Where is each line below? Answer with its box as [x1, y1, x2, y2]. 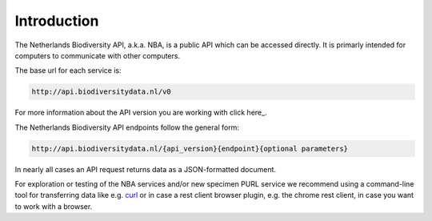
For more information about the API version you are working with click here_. [14, 108, 267, 118]
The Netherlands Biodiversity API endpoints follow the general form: [14, 123, 240, 132]
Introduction [14, 12, 99, 30]
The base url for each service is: [14, 66, 122, 75]
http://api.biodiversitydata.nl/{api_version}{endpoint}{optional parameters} [31, 144, 348, 153]
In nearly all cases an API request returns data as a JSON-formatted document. [14, 164, 276, 174]
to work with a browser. [14, 201, 93, 211]
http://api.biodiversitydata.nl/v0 [31, 87, 171, 96]
